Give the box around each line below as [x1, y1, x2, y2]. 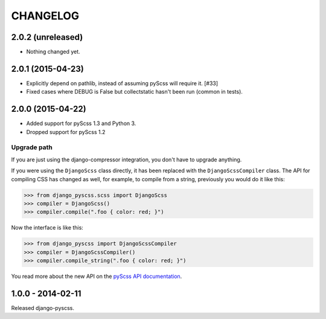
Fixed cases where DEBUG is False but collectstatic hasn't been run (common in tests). [26, 88, 243, 95]
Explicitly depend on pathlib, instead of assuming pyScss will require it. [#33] [26, 79, 219, 87]
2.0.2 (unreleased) [11, 32, 83, 42]
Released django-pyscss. [11, 304, 75, 311]
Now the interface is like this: [11, 224, 84, 231]
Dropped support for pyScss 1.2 [26, 128, 106, 135]
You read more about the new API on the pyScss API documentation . [11, 272, 182, 280]
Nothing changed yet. [26, 48, 81, 56]
